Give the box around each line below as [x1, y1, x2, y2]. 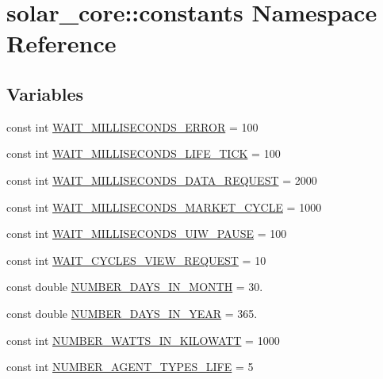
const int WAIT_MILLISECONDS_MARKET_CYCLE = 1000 [6, 198, 322, 215]
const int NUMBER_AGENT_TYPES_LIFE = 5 [6, 358, 254, 375]
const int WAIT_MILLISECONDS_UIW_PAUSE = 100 [6, 225, 287, 242]
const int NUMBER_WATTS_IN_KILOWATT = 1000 [6, 331, 280, 348]
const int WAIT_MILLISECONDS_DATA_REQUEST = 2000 [6, 171, 317, 188]
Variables [6, 81, 84, 105]
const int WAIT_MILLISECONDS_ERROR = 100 [6, 118, 259, 135]
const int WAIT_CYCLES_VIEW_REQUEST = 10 [6, 251, 266, 268]
